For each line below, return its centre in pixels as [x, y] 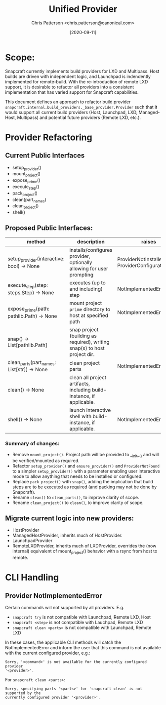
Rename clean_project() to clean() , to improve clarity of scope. [78, 503]
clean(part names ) [29, 200]
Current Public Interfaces [45, 156]
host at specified [89, 315]
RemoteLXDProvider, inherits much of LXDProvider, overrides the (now [84, 546]
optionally [81, 263]
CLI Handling [32, 577]
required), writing [89, 342]
